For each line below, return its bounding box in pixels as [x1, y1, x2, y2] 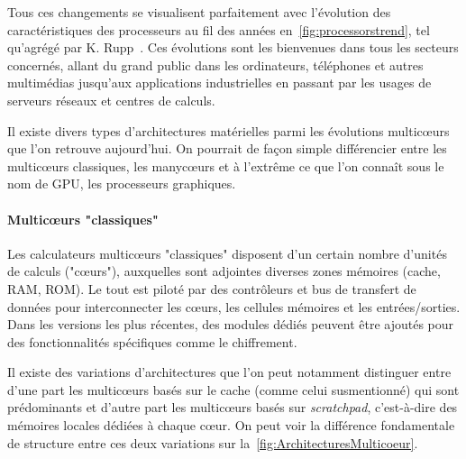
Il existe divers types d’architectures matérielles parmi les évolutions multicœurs [7, 121, 450, 140]
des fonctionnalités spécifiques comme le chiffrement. [7, 332, 297, 351]
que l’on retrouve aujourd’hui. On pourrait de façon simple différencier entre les [7, 139, 447, 158]
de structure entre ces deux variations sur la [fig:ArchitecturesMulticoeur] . [7, 433, 418, 452]
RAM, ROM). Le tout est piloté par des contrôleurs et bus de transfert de [7, 279, 416, 298]
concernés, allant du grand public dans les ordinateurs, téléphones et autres [7, 55, 424, 74]
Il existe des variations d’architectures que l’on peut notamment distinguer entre [7, 363, 452, 381]
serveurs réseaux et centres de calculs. [7, 90, 215, 109]
